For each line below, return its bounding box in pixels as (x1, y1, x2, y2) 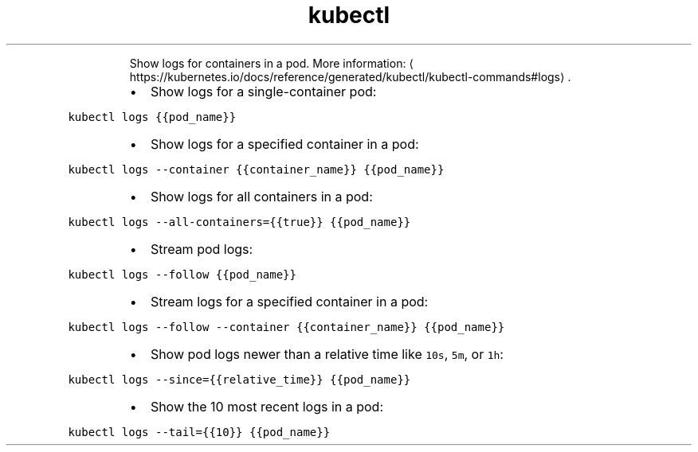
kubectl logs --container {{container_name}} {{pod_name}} (68, 162, 445, 176)
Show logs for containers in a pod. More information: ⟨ (129, 56, 414, 70)
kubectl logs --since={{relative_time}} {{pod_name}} (68, 372, 411, 386)
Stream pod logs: (150, 240, 253, 257)
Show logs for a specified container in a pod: (150, 135, 419, 152)
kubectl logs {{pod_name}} (68, 110, 237, 123)
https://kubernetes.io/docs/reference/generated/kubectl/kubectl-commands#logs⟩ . (129, 69, 571, 84)
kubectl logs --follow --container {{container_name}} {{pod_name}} (68, 320, 505, 333)
